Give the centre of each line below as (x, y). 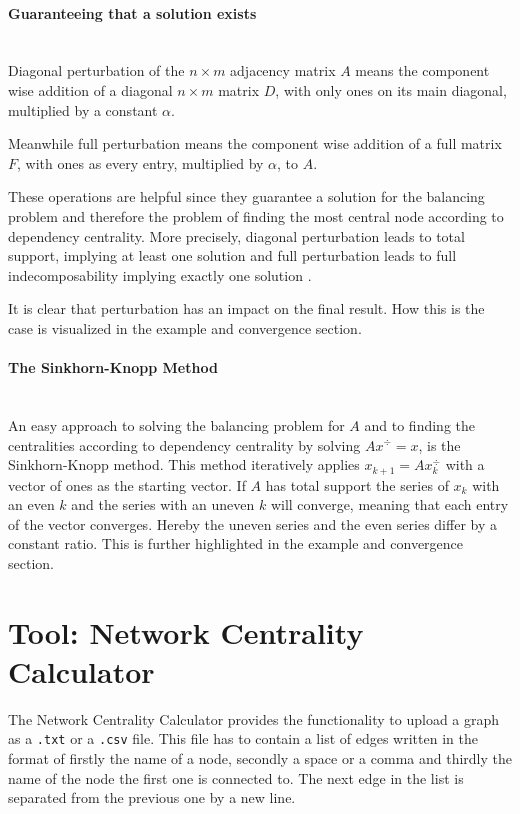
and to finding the (419, 424)
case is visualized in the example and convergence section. (185, 327)
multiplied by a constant (83, 109)
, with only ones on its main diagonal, (391, 89)
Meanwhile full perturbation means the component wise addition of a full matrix (255, 143)
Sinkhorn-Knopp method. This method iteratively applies (184, 464)
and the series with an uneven (163, 504)
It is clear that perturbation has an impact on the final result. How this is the (246, 308)
